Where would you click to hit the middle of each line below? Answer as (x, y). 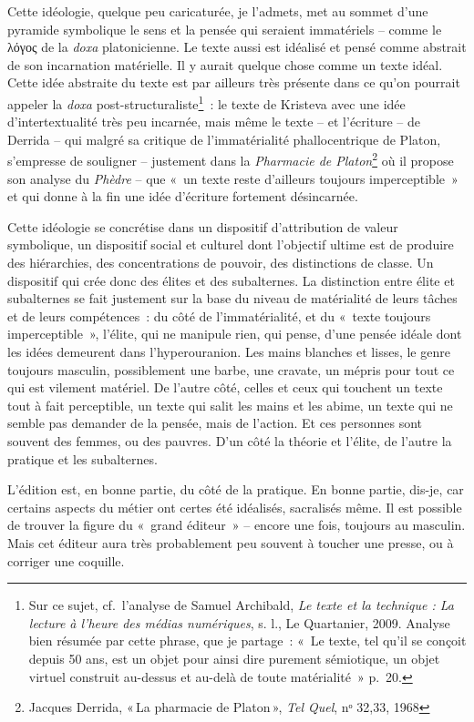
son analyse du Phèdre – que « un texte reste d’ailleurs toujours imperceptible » (233, 178)
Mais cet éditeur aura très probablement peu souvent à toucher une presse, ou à (231, 542)
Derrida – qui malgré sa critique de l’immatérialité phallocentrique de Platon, (224, 139)
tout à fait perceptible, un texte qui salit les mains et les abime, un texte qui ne (230, 405)
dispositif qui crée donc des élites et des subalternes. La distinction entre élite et (231, 280)
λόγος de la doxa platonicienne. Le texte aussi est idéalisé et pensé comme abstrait (237, 47)
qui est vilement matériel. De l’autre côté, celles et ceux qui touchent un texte (225, 387)
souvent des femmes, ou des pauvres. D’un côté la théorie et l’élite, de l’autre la (230, 440)
